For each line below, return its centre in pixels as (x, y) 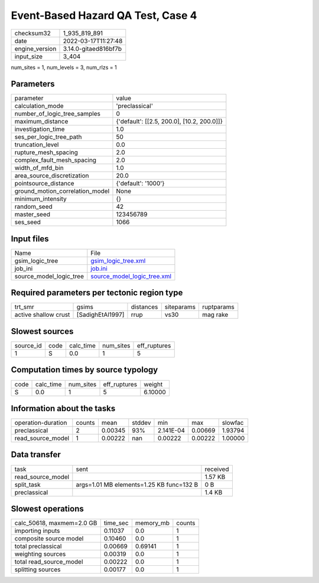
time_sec (116, 523)
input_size (29, 56)
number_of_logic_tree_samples (57, 114)
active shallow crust (42, 315)
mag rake (215, 315)
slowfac (233, 423)
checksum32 (33, 33)
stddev (141, 423)
